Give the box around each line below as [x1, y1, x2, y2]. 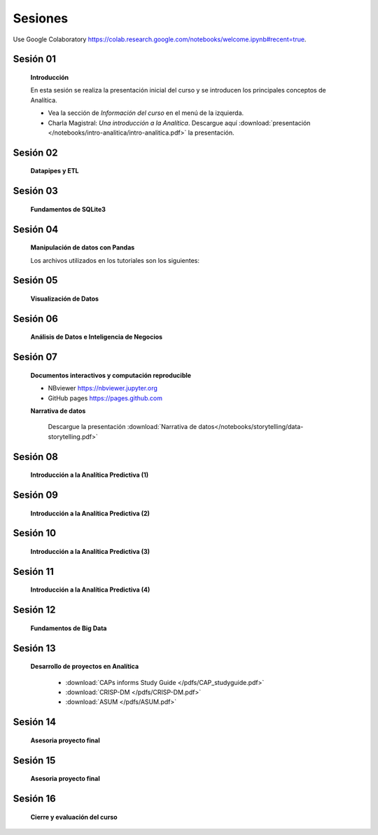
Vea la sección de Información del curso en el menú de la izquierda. [48, 109, 244, 117]
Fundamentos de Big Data [30, 624, 107, 632]
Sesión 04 [13, 223, 59, 235]
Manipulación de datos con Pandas [30, 243, 135, 252]
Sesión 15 [13, 754, 56, 766]
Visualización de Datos [30, 294, 99, 303]
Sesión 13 [13, 642, 56, 654]
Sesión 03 [13, 185, 59, 197]
